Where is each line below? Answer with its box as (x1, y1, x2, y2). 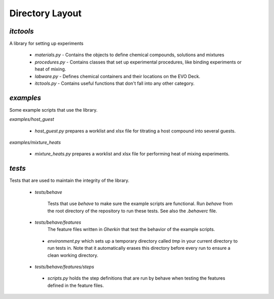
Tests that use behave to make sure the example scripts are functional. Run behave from (47, 201, 233, 207)
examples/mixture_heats (9, 140, 61, 146)
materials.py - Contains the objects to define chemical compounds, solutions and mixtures (35, 52, 224, 58)
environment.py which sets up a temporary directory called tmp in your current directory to (47, 238, 238, 244)
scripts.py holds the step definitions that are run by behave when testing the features (47, 275, 225, 281)
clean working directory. (47, 252, 98, 258)
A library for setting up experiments (9, 41, 84, 47)
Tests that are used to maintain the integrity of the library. (9, 178, 129, 184)
